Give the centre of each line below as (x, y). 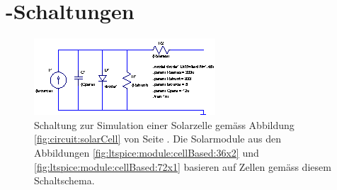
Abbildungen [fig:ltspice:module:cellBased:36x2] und (147, 152)
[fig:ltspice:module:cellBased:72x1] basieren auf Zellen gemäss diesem (183, 166)
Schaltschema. (64, 180)
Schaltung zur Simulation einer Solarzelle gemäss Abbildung (164, 124)
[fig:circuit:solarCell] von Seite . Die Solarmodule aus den (158, 139)
